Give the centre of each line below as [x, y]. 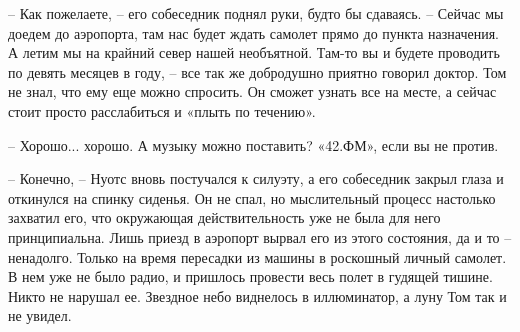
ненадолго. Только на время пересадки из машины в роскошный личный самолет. [257, 256]
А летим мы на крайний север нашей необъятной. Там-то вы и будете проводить [254, 52]
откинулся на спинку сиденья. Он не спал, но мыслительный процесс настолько [252, 197]
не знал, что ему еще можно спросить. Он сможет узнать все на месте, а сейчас [252, 91]
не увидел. [40, 315]
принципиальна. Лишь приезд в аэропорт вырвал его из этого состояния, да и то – [260, 236]
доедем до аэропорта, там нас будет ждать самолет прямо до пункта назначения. [254, 32]
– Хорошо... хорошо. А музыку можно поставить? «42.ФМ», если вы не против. [253, 144]
